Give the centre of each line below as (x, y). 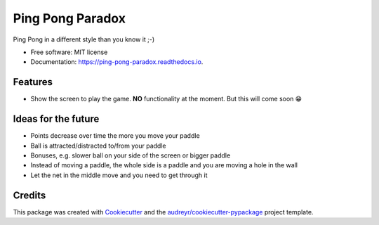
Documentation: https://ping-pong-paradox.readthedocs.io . (117, 62)
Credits (29, 195)
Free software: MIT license (69, 52)
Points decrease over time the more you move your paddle (115, 136)
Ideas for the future (56, 119)
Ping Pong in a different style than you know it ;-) (84, 39)
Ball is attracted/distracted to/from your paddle (98, 146)
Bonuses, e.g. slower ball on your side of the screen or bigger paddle (131, 155)
